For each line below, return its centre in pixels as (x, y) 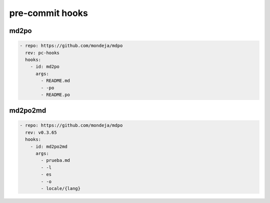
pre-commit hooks (49, 13)
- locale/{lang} (61, 188)
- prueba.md (55, 160)
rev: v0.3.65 (41, 132)
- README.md (55, 81)
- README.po (55, 94)
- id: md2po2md (49, 146)
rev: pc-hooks (42, 53)
